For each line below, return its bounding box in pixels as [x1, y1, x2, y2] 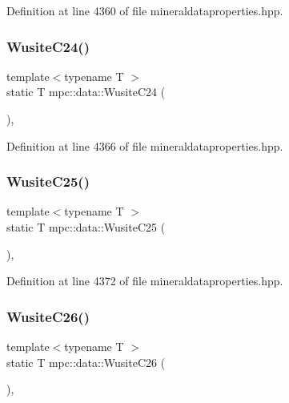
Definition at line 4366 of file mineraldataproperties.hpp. [6, 137, 283, 154]
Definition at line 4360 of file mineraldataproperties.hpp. [6, 2, 283, 18]
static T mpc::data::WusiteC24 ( [6, 83, 166, 100]
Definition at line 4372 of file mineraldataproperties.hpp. [6, 272, 283, 289]
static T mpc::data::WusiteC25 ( [6, 219, 166, 235]
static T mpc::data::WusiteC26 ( [6, 353, 166, 370]
